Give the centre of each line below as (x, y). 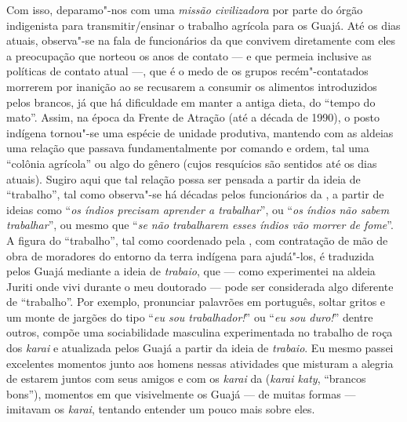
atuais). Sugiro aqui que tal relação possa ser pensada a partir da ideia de (184, 178)
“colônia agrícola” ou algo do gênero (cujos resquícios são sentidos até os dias (192, 163)
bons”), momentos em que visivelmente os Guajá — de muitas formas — (181, 393)
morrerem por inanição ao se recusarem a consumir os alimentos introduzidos (192, 86)
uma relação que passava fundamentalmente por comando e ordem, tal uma (188, 148)
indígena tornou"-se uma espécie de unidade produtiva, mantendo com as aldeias (200, 132)
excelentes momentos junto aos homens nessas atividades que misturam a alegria (200, 363)
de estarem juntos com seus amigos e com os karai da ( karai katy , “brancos (186, 378)
